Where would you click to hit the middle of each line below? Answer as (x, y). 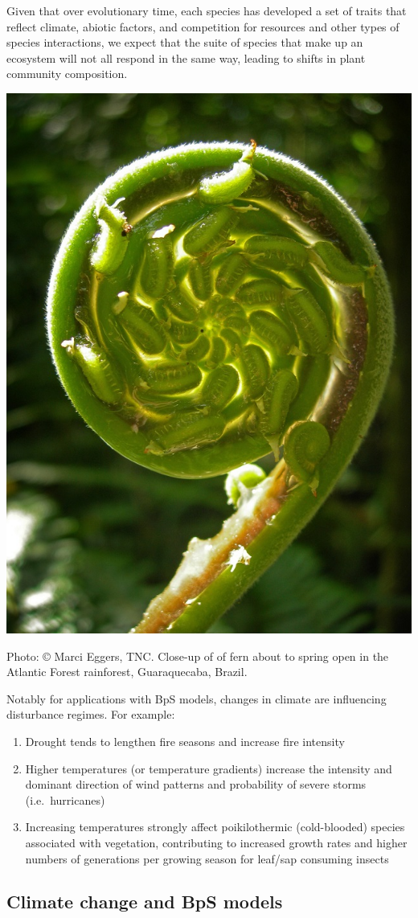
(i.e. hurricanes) (65, 799)
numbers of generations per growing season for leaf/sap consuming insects (207, 858)
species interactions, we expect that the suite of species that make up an (185, 42)
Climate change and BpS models (145, 902)
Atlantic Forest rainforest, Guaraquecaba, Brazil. (127, 672)
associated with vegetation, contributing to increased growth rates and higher (216, 842)
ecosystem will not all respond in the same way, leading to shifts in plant (186, 57)
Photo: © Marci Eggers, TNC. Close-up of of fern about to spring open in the (198, 656)
